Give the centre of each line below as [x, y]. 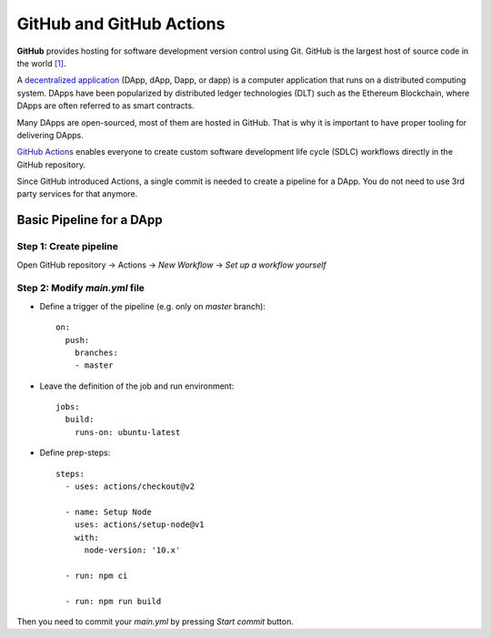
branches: [96, 352]
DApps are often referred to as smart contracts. [105, 106]
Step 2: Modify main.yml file [81, 289]
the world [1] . [41, 63]
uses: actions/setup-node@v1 [139, 525]
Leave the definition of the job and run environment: [137, 386]
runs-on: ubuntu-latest [127, 432]
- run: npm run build [113, 601]
